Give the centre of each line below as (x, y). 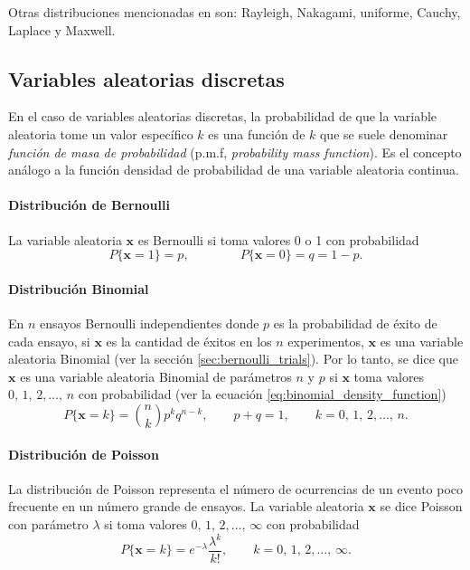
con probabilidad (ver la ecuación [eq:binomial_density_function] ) (262, 394)
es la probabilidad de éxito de (355, 323)
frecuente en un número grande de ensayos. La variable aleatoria (186, 506)
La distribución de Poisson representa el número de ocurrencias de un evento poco (236, 488)
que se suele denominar (384, 133)
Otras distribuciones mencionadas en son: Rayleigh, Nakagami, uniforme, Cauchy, (235, 12)
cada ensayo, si (49, 341)
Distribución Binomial (79, 288)
